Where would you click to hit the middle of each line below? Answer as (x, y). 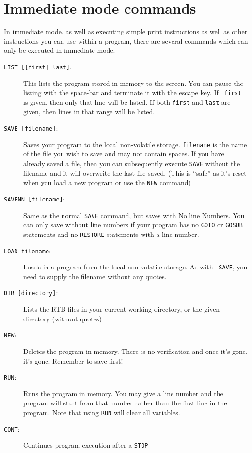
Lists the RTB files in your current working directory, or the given (122, 309)
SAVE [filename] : (31, 128)
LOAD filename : (27, 250)
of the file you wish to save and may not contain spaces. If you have (124, 154)
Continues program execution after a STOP (86, 445)
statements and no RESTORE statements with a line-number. (111, 234)
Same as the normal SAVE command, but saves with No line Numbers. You (134, 215)
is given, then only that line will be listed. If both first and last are (127, 102)
